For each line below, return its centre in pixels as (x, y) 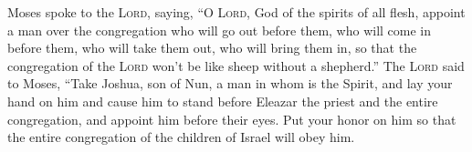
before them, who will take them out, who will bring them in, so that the (212, 48)
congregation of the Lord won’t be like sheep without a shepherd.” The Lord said (236, 65)
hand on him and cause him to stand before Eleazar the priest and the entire (223, 101)
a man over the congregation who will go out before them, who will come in (220, 30)
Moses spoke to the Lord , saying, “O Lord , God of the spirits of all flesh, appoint (236, 12)
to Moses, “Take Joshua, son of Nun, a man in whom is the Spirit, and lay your (230, 83)
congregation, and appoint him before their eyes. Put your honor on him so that (232, 119)
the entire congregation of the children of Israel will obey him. (181, 137)
